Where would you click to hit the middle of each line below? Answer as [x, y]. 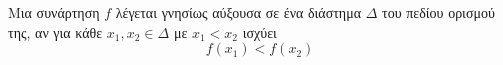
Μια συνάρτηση [54, 12]
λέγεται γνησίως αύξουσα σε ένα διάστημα [238, 12]
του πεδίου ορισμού [438, 12]
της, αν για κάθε [55, 31]
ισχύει [259, 31]
